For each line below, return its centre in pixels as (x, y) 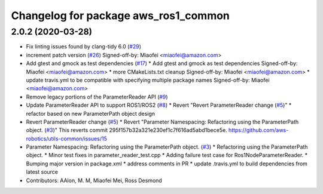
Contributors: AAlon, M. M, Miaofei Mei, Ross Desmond (94, 180)
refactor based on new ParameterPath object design (91, 113)
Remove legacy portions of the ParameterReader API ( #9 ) (97, 97)
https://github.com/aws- (258, 130)
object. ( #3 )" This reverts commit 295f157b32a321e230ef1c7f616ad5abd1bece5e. (127, 130)
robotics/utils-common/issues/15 (66, 138)
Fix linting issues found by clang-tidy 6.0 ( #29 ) (84, 47)
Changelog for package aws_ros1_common (121, 16)
